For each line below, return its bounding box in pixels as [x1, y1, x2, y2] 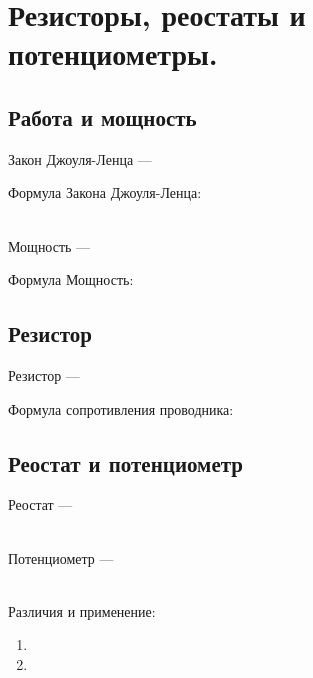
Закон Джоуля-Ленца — [8, 148, 152, 169]
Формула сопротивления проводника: [8, 398, 234, 419]
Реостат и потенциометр [8, 447, 243, 478]
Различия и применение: [8, 600, 156, 621]
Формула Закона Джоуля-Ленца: [8, 182, 202, 203]
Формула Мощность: [8, 269, 134, 290]
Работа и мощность [8, 101, 197, 132]
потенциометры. [8, 33, 218, 74]
